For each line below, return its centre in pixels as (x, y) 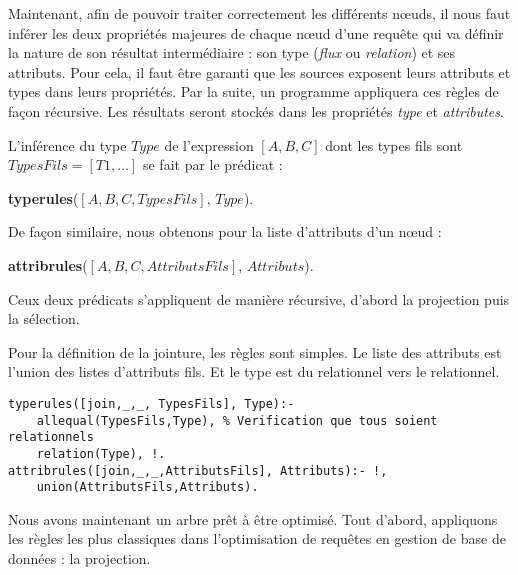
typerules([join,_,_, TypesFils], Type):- (151, 403)
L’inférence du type (67, 144)
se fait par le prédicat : (212, 164)
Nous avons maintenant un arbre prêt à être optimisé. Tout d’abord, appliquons (253, 518)
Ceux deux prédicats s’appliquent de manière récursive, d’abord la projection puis (259, 298)
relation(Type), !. (101, 453)
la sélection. (44, 318)
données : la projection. (79, 558)
